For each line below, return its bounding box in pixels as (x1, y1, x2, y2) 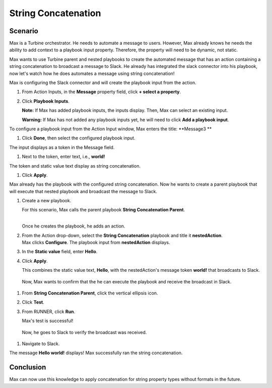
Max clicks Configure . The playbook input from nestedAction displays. (22, 240, 170, 246)
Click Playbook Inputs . (22, 98, 70, 104)
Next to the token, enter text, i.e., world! (22, 153, 105, 160)
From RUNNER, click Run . (22, 308, 76, 315)
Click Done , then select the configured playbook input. (22, 135, 135, 141)
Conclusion (9, 363, 46, 372)
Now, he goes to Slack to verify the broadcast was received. (22, 329, 147, 335)
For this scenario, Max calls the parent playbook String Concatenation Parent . (22, 207, 185, 213)
